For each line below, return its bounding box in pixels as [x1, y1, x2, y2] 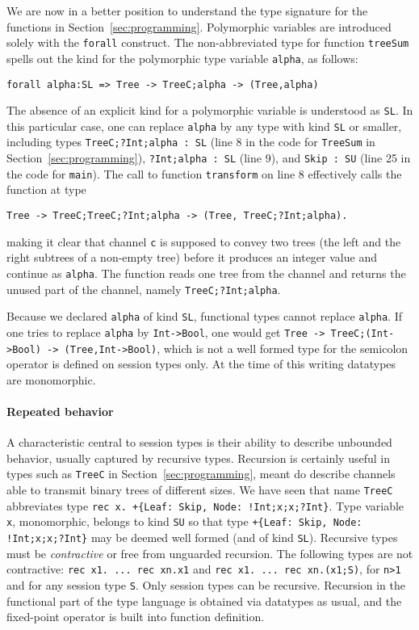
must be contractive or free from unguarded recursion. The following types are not [6, 544, 413, 561]
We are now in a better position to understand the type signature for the [6, 2, 368, 19]
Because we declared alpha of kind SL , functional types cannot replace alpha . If [6, 308, 403, 325]
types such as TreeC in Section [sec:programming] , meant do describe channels [6, 465, 396, 482]
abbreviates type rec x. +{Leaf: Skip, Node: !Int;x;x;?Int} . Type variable [6, 497, 404, 514]
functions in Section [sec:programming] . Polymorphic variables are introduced [6, 18, 392, 35]
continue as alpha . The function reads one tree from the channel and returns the [6, 264, 406, 281]
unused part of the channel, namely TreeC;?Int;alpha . [6, 280, 281, 297]
